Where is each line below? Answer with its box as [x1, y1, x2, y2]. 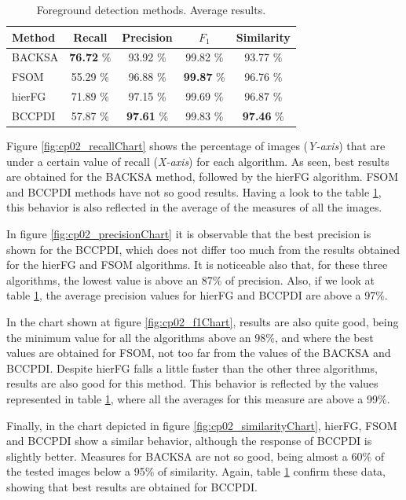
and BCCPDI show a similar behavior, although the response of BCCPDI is [6, 432, 372, 449]
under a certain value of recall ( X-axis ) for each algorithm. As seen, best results [6, 153, 390, 169]
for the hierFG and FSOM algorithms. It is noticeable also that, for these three [6, 256, 388, 273]
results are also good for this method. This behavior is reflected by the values [6, 375, 379, 392]
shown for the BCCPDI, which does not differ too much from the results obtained [6, 241, 401, 257]
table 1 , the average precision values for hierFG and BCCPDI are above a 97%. [6, 287, 388, 303]
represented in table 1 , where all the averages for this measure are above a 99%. [6, 390, 390, 406]
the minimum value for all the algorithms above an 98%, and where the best [6, 329, 374, 345]
